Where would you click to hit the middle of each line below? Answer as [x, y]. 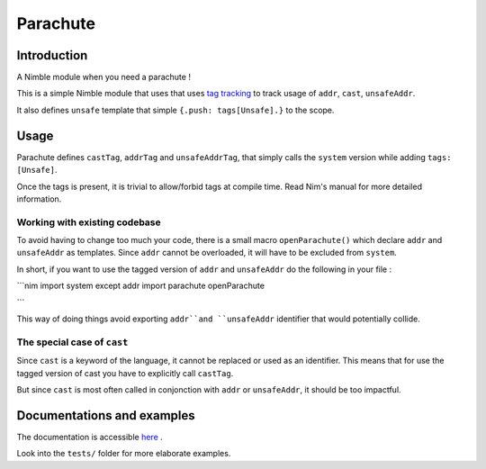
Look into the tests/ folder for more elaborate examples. [124, 454]
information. [39, 199]
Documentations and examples [106, 415]
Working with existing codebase [89, 222]
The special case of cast [72, 342]
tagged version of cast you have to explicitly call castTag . [125, 373]
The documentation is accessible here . [90, 437]
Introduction [52, 55]
